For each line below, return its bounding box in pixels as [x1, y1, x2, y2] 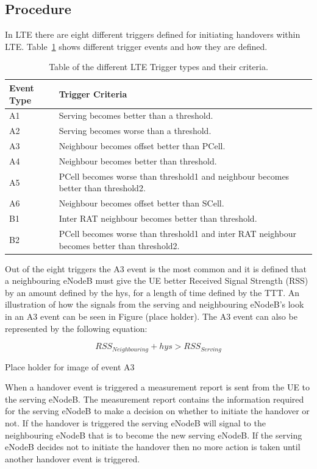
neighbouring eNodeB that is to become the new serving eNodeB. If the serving [5, 428, 302, 441]
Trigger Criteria [59, 87, 127, 100]
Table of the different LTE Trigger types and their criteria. [49, 60, 268, 73]
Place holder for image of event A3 [5, 360, 135, 373]
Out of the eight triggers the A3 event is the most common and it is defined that [5, 262, 307, 275]
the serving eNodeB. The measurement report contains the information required [5, 392, 304, 405]
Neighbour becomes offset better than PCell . [59, 139, 226, 152]
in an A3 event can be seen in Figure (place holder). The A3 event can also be [5, 309, 297, 322]
